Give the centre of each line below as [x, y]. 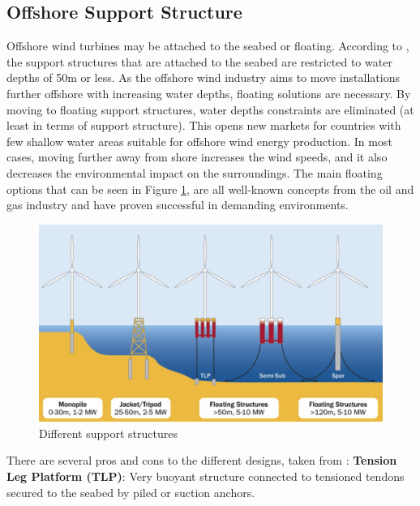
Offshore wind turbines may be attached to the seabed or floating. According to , [208, 46]
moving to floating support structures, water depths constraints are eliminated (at [210, 109]
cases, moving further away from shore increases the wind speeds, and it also [197, 157]
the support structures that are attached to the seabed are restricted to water [199, 61]
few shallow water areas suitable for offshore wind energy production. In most [199, 141]
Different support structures [108, 433]
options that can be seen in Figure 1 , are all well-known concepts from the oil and [210, 189]
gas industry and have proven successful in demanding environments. [178, 205]
